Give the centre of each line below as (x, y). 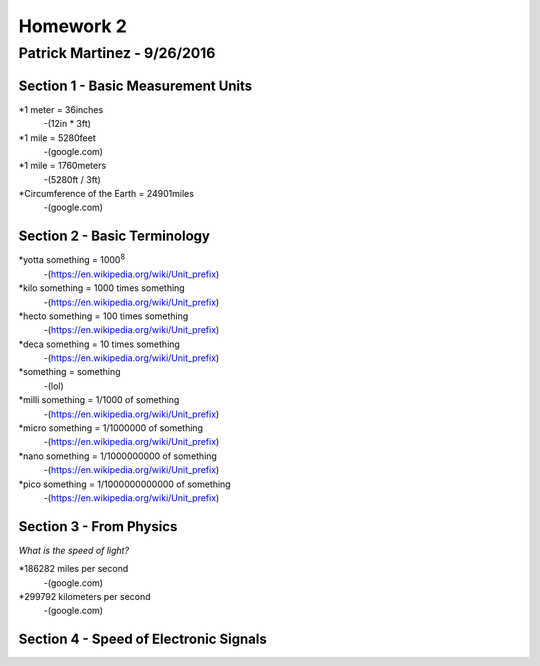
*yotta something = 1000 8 (71, 259)
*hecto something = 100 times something (103, 316)
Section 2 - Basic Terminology (114, 236)
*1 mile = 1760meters (62, 166)
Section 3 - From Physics (98, 526)
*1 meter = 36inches (61, 109)
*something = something (69, 372)
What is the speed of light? (74, 550)
